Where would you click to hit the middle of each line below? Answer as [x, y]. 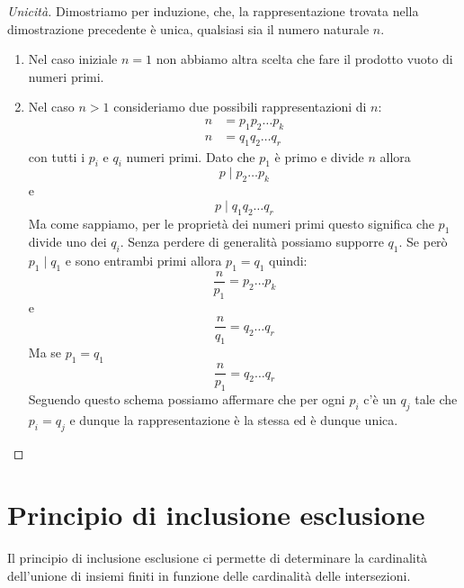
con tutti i [57, 156]
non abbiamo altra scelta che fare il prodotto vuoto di [304, 59]
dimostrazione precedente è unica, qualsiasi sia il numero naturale [188, 28]
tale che [436, 398]
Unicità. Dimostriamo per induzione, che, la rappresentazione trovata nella [213, 11]
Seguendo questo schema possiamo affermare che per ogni [187, 398]
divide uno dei [67, 242]
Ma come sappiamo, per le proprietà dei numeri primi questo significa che [231, 223]
